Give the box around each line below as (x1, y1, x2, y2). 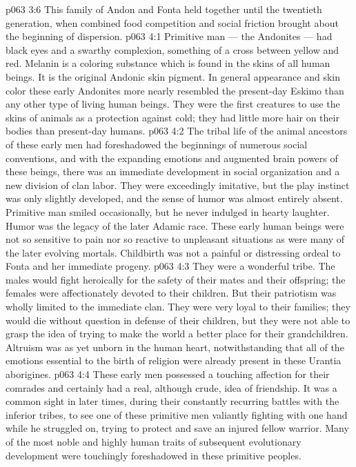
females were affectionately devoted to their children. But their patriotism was (6, 286, 337, 300)
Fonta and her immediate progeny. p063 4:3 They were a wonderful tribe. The (6, 259, 335, 273)
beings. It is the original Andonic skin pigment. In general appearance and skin (6, 69, 341, 83)
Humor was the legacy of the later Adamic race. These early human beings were (6, 218, 344, 232)
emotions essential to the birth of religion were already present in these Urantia (6, 353, 342, 368)
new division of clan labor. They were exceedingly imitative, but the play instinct (6, 177, 350, 192)
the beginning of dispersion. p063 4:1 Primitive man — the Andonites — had (6, 29, 333, 43)
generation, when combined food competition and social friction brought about (6, 15, 339, 30)
